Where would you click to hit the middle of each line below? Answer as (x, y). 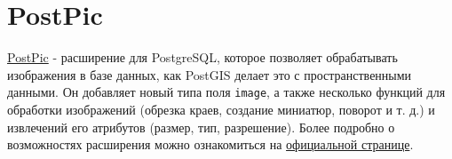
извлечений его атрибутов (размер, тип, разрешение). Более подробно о (201, 127)
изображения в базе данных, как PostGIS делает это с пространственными (210, 74)
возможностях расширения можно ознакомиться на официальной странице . (210, 144)
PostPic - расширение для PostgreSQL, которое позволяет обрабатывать (202, 57)
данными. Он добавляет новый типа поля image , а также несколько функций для (226, 92)
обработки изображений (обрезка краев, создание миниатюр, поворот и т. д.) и (221, 109)
